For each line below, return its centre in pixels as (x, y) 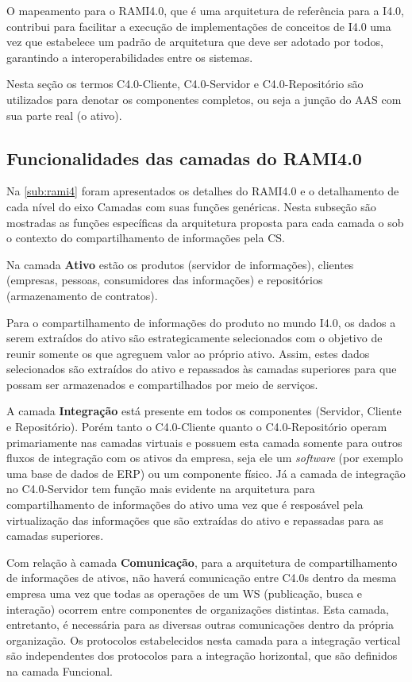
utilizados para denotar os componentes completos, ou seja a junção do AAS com (204, 99)
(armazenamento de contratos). (82, 295)
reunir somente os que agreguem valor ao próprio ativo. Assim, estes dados (188, 353)
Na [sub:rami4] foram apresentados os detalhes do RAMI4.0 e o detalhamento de (203, 191)
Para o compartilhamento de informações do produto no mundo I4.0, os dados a (201, 322)
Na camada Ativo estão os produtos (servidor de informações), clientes (180, 264)
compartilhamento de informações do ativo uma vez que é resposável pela (185, 505)
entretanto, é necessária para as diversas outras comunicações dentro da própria (200, 624)
